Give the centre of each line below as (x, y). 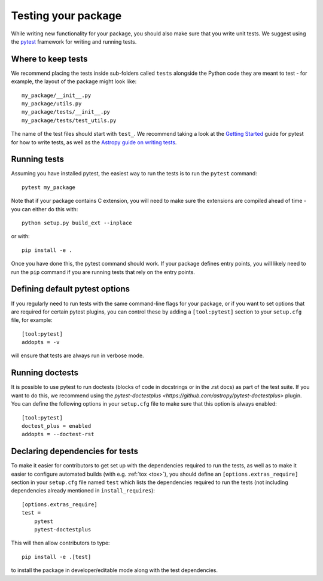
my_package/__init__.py (57, 95)
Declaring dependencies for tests (75, 451)
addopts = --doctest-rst (58, 434)
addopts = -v (41, 342)
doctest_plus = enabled (57, 426)
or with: (20, 236)
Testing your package (66, 16)
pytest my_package (49, 187)
